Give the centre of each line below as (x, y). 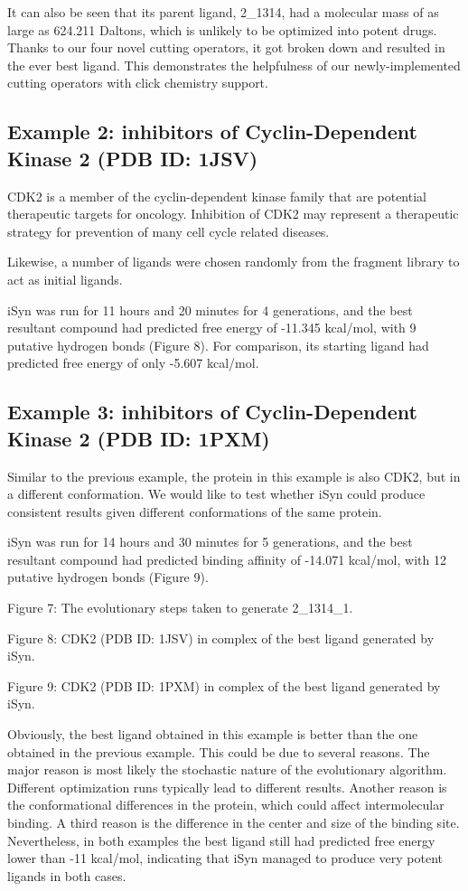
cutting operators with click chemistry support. (138, 83)
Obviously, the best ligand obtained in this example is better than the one (213, 734)
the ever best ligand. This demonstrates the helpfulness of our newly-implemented (234, 65)
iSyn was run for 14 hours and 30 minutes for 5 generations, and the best (210, 542)
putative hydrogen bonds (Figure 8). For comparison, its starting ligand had (218, 345)
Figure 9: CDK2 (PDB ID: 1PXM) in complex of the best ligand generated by (224, 685)
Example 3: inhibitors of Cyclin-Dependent (212, 412)
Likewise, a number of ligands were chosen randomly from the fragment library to (234, 262)
